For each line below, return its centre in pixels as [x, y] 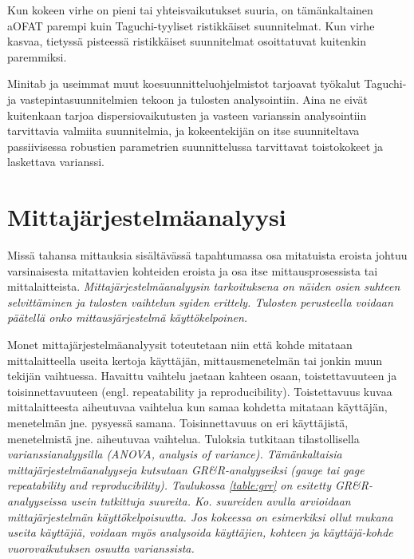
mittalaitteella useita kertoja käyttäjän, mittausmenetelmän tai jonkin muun [195, 360]
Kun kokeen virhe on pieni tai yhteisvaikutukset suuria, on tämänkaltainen [190, 10]
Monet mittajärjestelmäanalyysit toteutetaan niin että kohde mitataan [180, 345]
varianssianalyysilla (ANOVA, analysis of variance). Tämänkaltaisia [175, 454]
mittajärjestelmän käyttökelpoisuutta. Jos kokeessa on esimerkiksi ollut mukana [200, 516]
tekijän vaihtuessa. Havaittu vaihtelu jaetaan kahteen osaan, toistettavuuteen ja [202, 376]
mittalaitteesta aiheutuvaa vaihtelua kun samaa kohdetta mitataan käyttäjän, [197, 407]
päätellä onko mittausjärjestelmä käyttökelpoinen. [128, 317]
